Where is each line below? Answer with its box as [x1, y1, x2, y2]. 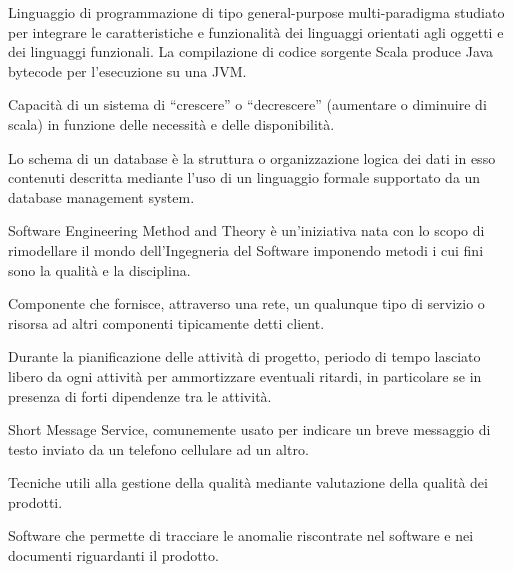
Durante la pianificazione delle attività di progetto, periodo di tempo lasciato [8, 346, 481, 367]
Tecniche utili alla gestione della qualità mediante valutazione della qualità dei [8, 472, 488, 493]
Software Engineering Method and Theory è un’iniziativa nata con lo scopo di [8, 220, 485, 241]
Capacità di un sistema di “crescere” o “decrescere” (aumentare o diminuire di [8, 94, 487, 115]
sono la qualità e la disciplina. [8, 259, 191, 280]
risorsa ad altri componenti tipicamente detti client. [8, 312, 325, 333]
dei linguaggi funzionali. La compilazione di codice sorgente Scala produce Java [8, 41, 494, 62]
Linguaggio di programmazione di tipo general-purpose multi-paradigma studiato [8, 2, 505, 22]
